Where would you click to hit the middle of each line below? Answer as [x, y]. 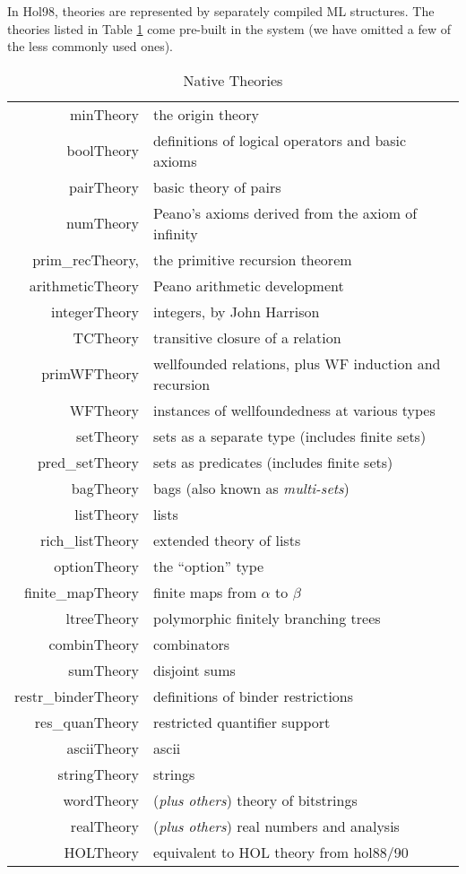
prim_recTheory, [86, 259]
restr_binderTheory [77, 696]
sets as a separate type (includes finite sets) [289, 436]
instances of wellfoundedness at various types [294, 410]
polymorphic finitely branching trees [267, 618]
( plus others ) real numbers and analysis [276, 826]
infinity [175, 233]
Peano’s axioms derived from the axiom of [285, 212]
